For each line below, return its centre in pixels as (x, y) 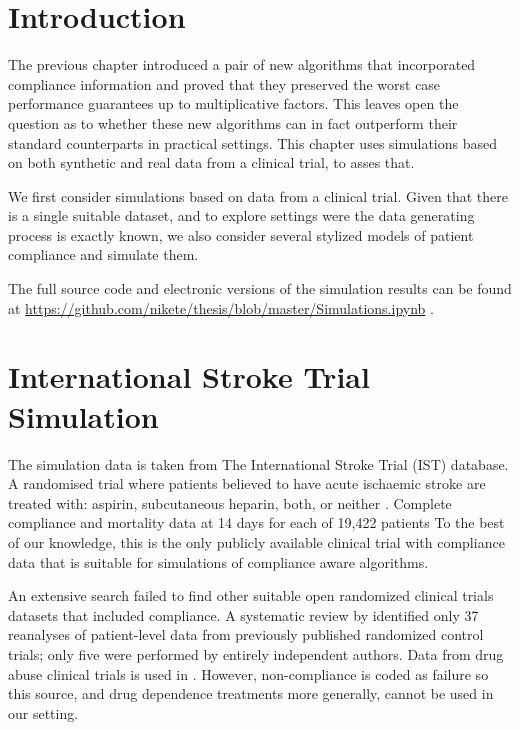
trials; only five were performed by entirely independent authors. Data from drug (256, 653)
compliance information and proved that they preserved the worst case (224, 83)
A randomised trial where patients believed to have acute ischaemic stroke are (247, 483)
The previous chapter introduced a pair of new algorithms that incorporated (242, 64)
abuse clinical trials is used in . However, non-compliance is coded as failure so (248, 673)
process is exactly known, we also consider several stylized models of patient (241, 234)
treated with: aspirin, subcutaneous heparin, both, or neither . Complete (230, 502)
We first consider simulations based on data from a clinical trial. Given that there (258, 195)
